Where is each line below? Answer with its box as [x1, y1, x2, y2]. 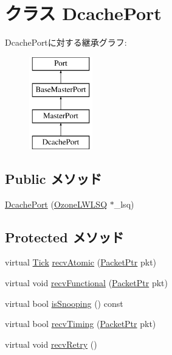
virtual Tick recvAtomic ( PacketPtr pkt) [5, 256, 157, 269]
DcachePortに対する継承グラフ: [5, 36, 127, 49]
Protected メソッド [5, 227, 124, 246]
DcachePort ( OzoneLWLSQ [5, 197, 108, 210]
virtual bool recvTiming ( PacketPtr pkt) [5, 317, 156, 330]
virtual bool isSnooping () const [5, 297, 123, 309]
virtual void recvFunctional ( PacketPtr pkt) [5, 276, 168, 289]
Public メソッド [5, 169, 102, 188]
